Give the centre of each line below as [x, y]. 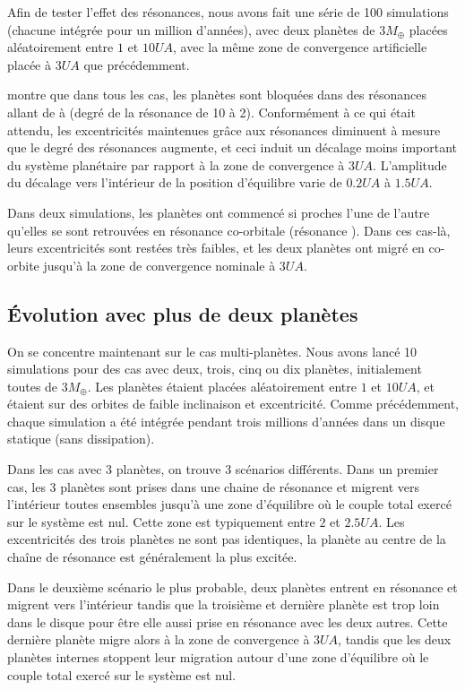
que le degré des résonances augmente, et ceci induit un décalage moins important [232, 147]
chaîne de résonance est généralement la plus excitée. [152, 557]
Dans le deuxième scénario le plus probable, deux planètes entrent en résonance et [232, 586]
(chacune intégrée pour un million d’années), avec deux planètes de [191, 29]
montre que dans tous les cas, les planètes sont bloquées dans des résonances [217, 95]
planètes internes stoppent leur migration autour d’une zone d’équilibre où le [218, 657]
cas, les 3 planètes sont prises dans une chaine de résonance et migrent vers [214, 486]
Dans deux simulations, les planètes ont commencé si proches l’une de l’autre [219, 212]
